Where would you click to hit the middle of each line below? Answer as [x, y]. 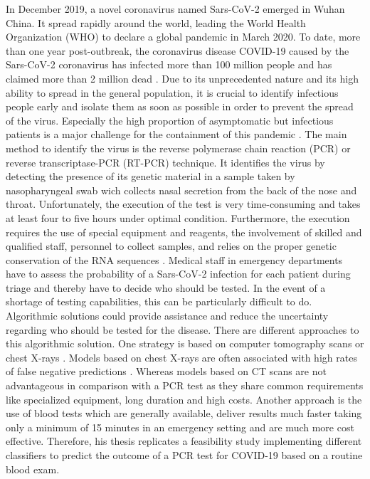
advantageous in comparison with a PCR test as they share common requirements [185, 385]
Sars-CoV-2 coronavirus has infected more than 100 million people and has [169, 64]
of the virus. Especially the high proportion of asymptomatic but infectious [170, 120]
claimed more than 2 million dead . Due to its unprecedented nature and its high [182, 78]
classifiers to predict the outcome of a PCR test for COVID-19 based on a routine [184, 455]
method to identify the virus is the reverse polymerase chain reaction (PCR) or [178, 148]
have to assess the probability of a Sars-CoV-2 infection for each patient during [178, 274]
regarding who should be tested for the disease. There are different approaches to [183, 329]
